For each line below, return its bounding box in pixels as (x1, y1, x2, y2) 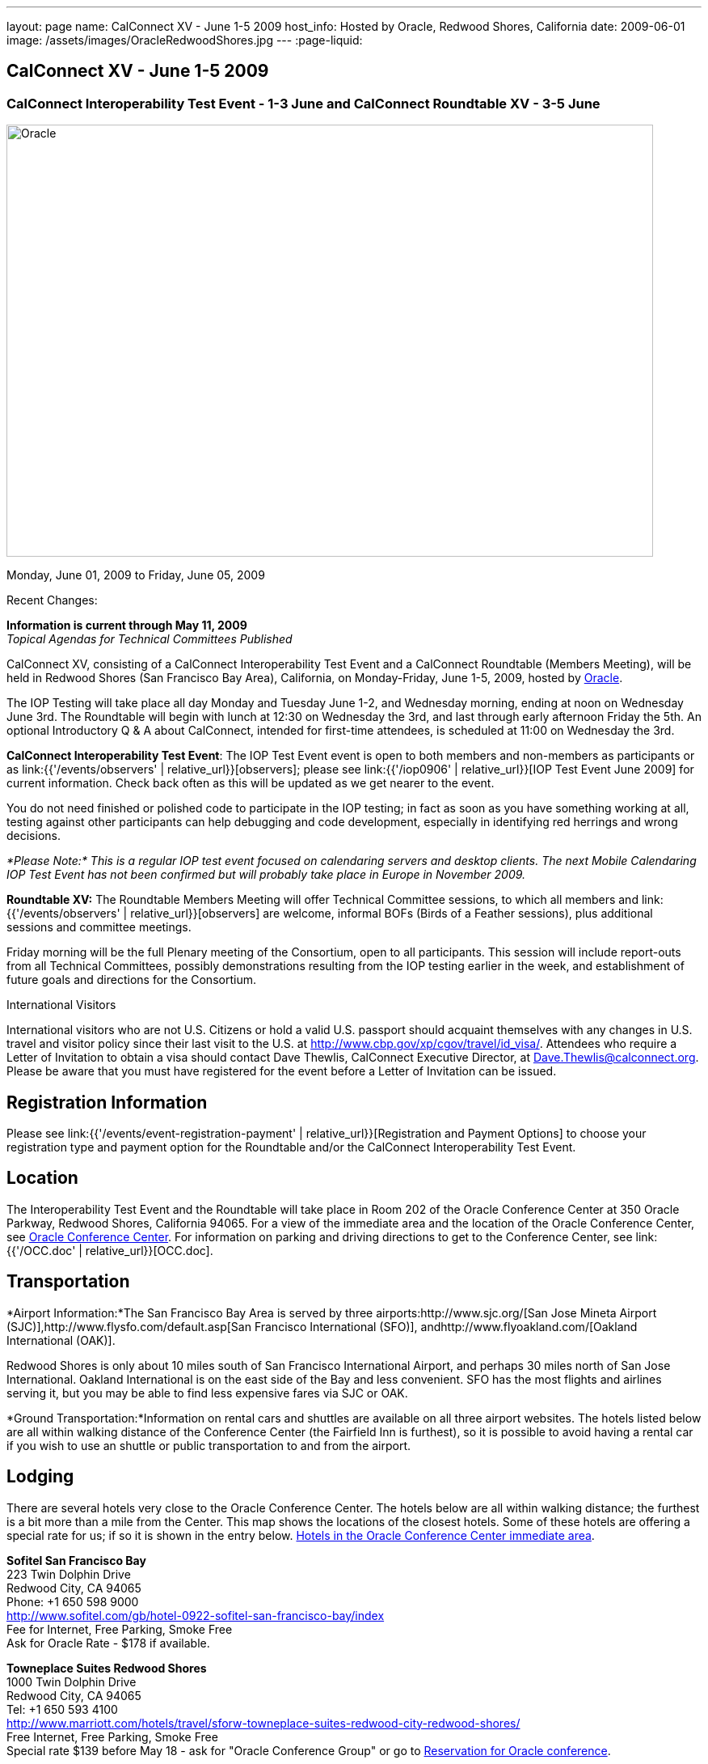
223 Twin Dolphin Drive (6, 1567, 131, 1581)
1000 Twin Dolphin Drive (6, 1674, 137, 1689)
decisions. (6, 829, 61, 843)
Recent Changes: (6, 593, 98, 608)
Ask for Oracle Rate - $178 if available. (6, 1635, 210, 1650)
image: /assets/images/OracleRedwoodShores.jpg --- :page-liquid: (6, 33, 363, 47)
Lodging (6, 1466, 74, 1487)
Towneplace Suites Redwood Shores (6, 1660, 207, 1675)
